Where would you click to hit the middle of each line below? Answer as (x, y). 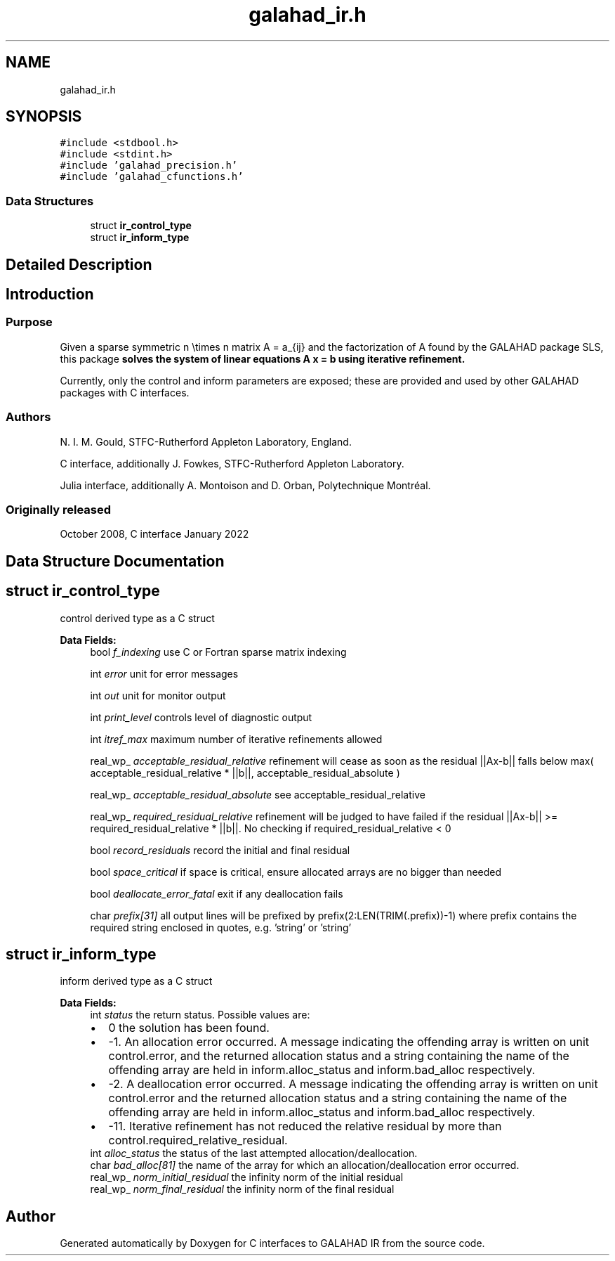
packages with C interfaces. (125, 392)
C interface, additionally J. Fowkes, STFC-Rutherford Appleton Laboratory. (232, 463)
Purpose (29, 322)
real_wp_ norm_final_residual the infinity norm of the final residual (242, 1189)
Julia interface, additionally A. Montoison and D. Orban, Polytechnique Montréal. (245, 485)
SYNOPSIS (44, 117)
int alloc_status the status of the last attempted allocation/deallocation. (254, 1153)
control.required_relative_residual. (198, 1140)
